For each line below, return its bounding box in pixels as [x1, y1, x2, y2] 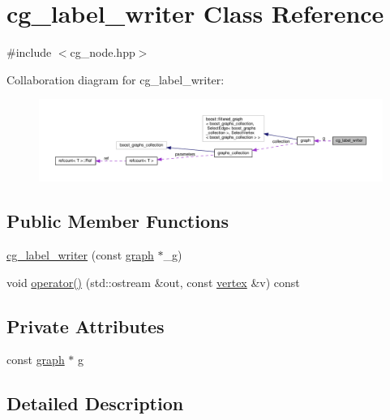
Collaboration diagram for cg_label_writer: [6, 71, 225, 88]
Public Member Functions [6, 208, 229, 234]
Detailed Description [6, 391, 184, 416]
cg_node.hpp [70, 44, 135, 61]
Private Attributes [6, 313, 165, 338]
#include [6, 44, 52, 61]
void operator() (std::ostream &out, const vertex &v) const [6, 273, 300, 290]
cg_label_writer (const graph [6, 246, 154, 263]
